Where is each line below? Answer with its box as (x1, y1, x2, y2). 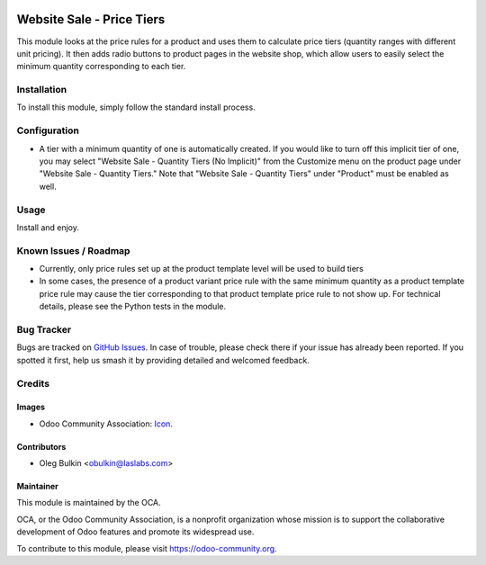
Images (16, 401, 45, 413)
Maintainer (16, 481, 58, 492)
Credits (16, 377, 49, 390)
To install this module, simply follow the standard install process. (16, 102, 256, 112)
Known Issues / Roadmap (16, 244, 130, 256)
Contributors (16, 441, 67, 452)
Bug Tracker (16, 323, 72, 336)
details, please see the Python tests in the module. (39, 301, 227, 312)
